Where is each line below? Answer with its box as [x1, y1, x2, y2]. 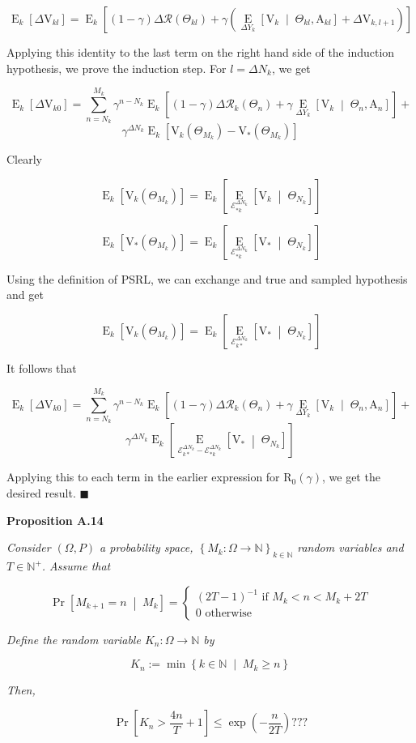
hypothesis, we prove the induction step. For [6, 59, 227, 76]
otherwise [205, 608, 253, 620]
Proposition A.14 [6, 511, 104, 528]
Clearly [6, 151, 42, 168]
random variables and [297, 539, 404, 556]
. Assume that [41, 557, 111, 574]
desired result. [6, 485, 76, 502]
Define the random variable [6, 630, 141, 647]
